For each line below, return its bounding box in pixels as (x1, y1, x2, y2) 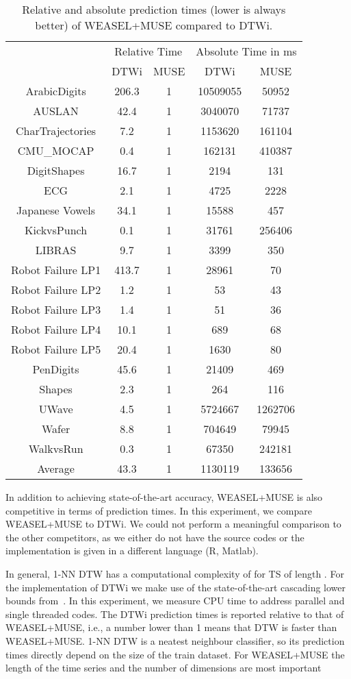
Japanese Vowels (16, 202, 96, 218)
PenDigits (32, 361, 79, 377)
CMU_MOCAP (17, 143, 94, 158)
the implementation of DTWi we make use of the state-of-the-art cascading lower (5, 580, 346, 594)
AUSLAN (33, 103, 79, 119)
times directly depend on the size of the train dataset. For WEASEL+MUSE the (5, 647, 345, 661)
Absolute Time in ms (196, 43, 297, 59)
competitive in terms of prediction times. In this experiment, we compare (5, 503, 312, 517)
